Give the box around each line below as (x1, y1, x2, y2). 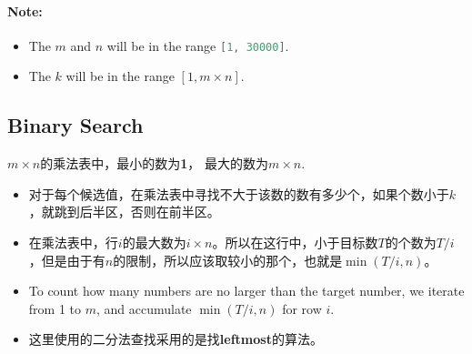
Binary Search (7, 111, 144, 139)
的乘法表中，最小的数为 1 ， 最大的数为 (40, 154, 268, 173)
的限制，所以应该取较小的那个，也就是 (113, 250, 343, 269)
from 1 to (28, 298, 82, 318)
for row (282, 298, 322, 318)
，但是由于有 (28, 250, 105, 269)
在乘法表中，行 (28, 233, 118, 252)
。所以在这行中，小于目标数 (212, 233, 378, 252)
